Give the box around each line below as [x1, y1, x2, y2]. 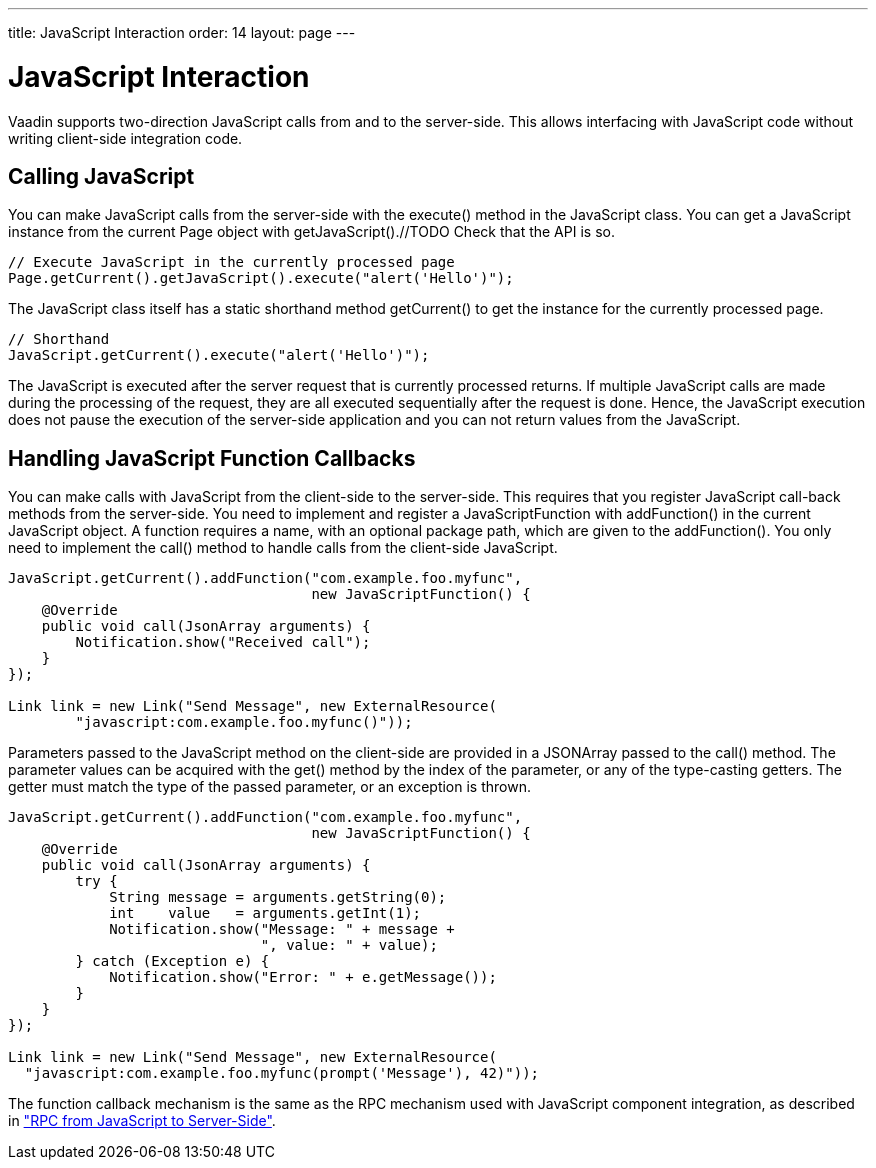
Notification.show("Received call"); [75, 634, 371, 651]
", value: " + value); [260, 937, 438, 954]
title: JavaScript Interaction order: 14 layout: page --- [8, 24, 356, 41]
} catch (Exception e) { [75, 953, 270, 970]
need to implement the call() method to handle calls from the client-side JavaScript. [8, 539, 558, 557]
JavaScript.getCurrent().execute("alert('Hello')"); [8, 347, 430, 364]
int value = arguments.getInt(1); [109, 905, 422, 922]
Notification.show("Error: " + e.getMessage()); [109, 969, 497, 986]
